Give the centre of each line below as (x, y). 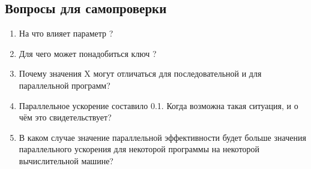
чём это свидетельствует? (65, 117)
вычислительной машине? (66, 160)
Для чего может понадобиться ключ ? (88, 53)
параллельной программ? (65, 85)
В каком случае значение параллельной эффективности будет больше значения (162, 137)
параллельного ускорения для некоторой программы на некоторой (139, 149)
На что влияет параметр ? (66, 33)
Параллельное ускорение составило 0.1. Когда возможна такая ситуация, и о (159, 105)
